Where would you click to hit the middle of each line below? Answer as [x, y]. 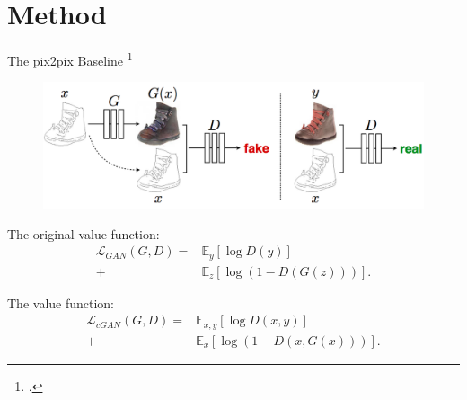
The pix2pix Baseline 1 [70, 59]
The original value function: [84, 233]
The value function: [61, 302]
